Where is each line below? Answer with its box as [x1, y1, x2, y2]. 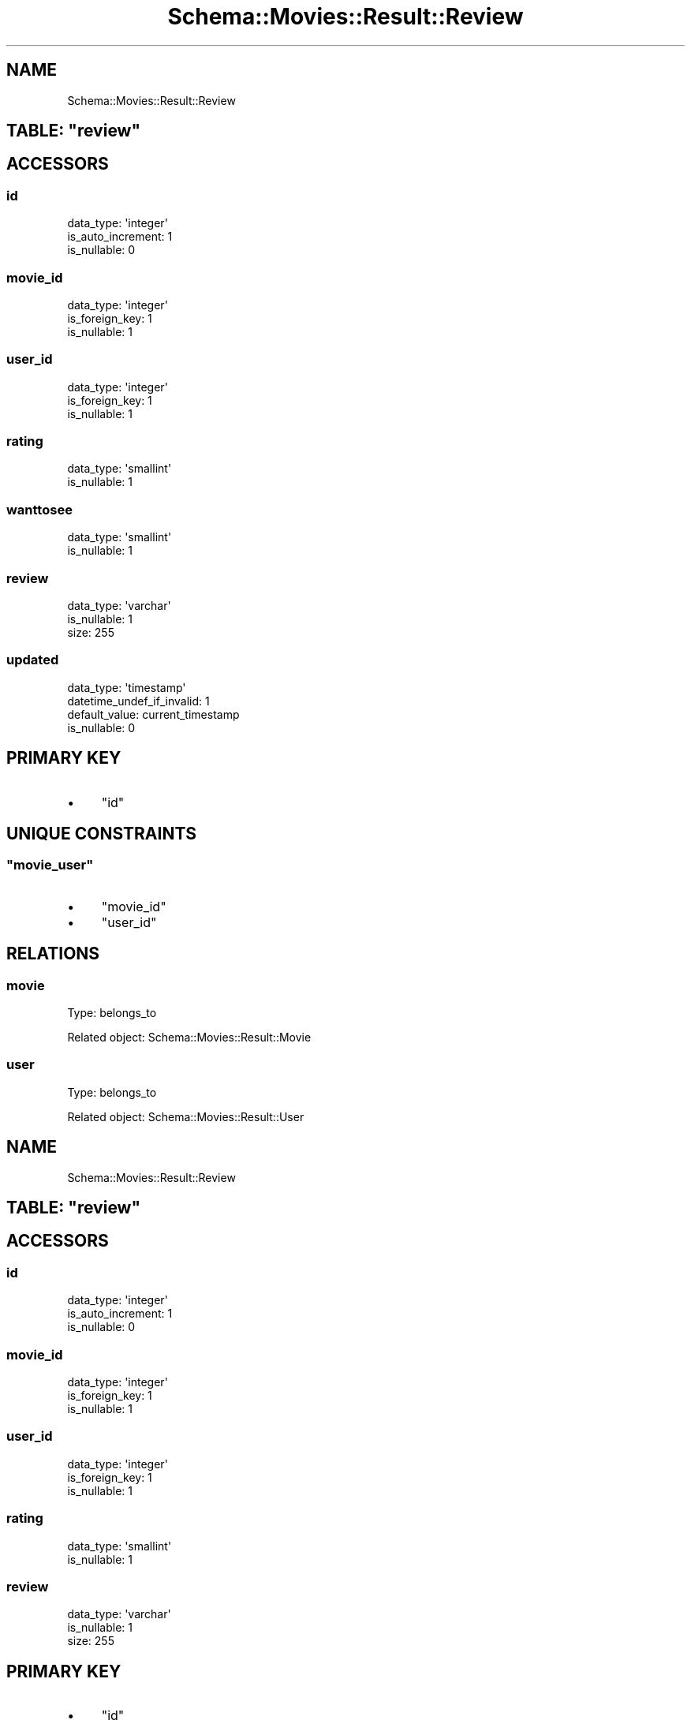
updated [6, 652, 59, 668]
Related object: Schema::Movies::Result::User [67, 1109, 304, 1124]
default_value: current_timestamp [67, 707, 240, 721]
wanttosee [6, 501, 73, 518]
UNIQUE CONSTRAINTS [6, 824, 197, 843]
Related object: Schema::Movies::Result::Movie [67, 1030, 312, 1045]
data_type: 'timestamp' [67, 680, 186, 694]
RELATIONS [6, 944, 100, 964]
